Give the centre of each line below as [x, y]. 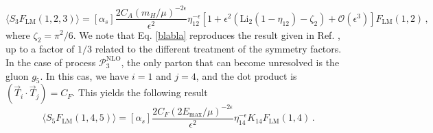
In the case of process [51, 62]
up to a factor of [40, 49]
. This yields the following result [140, 92]
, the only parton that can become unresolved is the [230, 62]
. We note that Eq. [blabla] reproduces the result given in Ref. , [207, 34]
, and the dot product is [246, 75]
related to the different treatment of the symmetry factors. [218, 49]
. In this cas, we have [84, 75]
